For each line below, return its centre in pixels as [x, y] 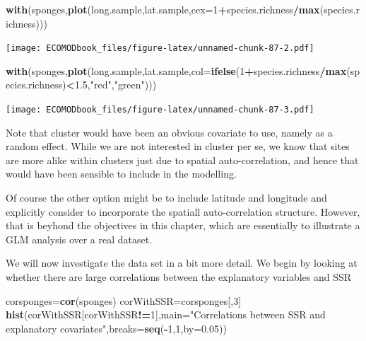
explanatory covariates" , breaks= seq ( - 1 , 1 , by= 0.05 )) [116, 328]
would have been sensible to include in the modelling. [121, 174]
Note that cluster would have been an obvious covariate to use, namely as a [169, 132]
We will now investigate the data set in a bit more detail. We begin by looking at [182, 263]
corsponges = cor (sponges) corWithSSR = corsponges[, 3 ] [124, 300]
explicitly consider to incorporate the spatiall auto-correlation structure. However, [183, 211]
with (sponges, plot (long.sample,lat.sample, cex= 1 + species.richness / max [163, 9]
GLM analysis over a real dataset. [79, 239]
